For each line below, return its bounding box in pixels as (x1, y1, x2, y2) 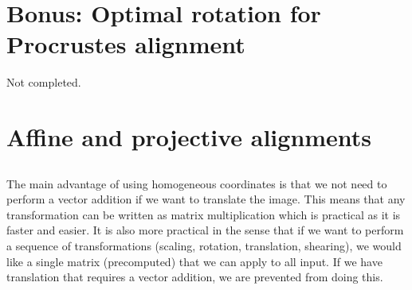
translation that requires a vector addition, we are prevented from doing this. (6, 269, 383, 285)
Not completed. (6, 74, 81, 91)
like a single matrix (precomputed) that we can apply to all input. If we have (6, 253, 383, 269)
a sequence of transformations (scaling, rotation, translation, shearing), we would (6, 238, 402, 254)
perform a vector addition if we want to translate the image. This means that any (6, 191, 406, 207)
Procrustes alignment (6, 28, 245, 60)
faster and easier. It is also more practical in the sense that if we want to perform (6, 222, 404, 238)
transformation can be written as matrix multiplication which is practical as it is (6, 206, 401, 222)
